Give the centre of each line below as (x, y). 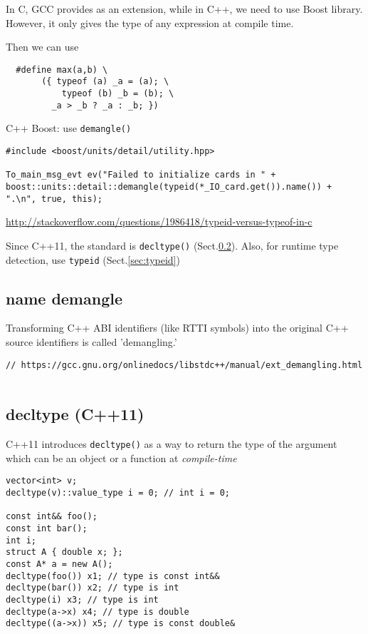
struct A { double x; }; (64, 552)
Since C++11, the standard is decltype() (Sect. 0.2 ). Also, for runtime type (172, 245)
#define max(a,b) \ (62, 70)
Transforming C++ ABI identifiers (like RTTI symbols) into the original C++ (177, 328)
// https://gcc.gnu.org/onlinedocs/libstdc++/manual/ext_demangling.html (184, 365)
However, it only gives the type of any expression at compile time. (150, 22)
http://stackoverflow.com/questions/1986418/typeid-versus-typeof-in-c (159, 221)
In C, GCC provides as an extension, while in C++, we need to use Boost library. (184, 9)
